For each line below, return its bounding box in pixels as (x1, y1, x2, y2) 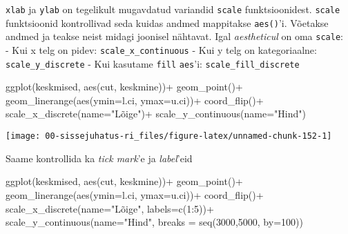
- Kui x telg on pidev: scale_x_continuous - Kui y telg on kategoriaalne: (6, 42, 317, 57)
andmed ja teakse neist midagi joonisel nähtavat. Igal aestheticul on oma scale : (6, 29, 343, 43)
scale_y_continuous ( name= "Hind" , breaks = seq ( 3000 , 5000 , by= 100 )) (6, 215, 303, 229)
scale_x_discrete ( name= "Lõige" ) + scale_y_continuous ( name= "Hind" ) (6, 106, 306, 121)
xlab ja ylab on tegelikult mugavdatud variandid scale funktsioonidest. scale (6, 2, 340, 16)
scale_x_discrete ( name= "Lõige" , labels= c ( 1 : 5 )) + (6, 201, 214, 215)
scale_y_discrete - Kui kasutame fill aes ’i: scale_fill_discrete (6, 56, 300, 70)
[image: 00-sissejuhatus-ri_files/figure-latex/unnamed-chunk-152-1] (6, 131, 332, 142)
